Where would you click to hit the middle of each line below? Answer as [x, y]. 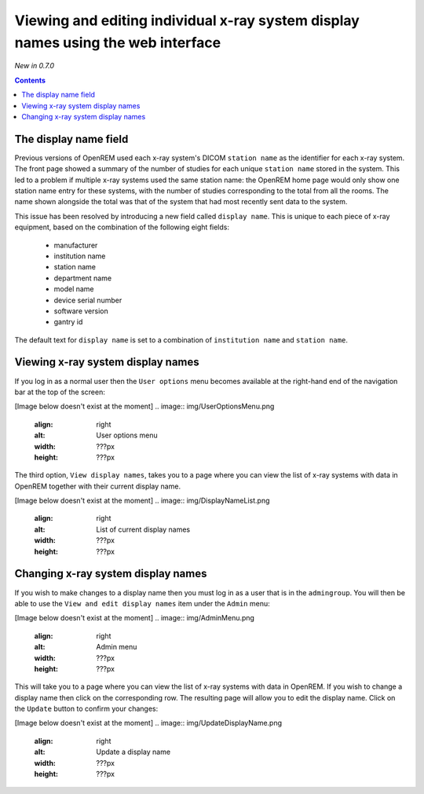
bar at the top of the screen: [60, 392]
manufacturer [76, 245]
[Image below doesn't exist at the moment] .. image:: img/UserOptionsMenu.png [144, 406]
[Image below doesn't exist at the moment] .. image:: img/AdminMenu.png [135, 618]
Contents [30, 80]
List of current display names [143, 529]
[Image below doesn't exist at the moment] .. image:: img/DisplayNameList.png [142, 501]
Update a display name [133, 752]
